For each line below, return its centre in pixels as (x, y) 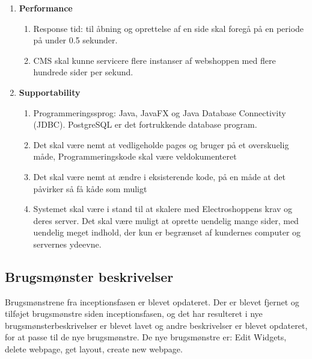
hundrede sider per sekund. (83, 72)
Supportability (50, 92)
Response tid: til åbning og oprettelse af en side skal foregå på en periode (169, 28)
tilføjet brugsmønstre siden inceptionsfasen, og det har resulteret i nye (134, 314)
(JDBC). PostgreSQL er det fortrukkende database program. (145, 124)
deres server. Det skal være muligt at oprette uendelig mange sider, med (166, 220)
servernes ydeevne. (67, 244)
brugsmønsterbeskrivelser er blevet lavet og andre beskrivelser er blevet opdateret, (156, 325)
